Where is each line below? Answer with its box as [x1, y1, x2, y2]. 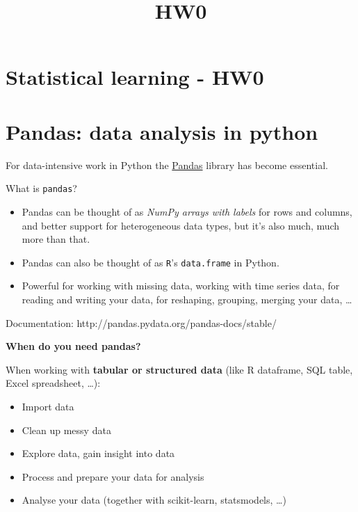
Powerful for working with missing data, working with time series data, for [22, 278, 340, 293]
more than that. [22, 232, 90, 246]
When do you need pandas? [6, 339, 141, 353]
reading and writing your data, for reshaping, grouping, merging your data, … [22, 291, 352, 306]
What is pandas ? [6, 181, 77, 195]
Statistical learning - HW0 [6, 63, 264, 91]
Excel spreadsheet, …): [6, 376, 101, 390]
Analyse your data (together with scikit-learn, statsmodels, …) [22, 493, 286, 507]
